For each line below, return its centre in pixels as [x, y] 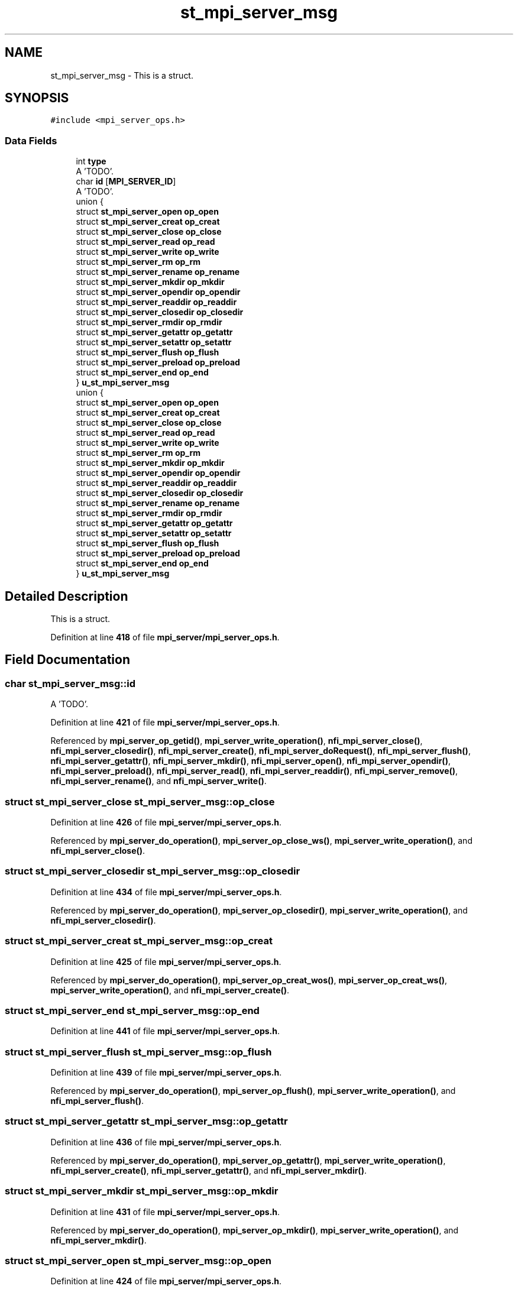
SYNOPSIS [37, 98]
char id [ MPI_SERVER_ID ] [126, 182]
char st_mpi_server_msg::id [70, 683]
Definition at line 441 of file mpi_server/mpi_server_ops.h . [165, 1031]
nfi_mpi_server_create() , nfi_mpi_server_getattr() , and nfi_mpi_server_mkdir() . [208, 1170]
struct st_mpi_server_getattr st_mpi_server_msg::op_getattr [146, 1121]
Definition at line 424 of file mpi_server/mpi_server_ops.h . [166, 1281]
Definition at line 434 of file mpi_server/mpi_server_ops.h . [166, 892]
